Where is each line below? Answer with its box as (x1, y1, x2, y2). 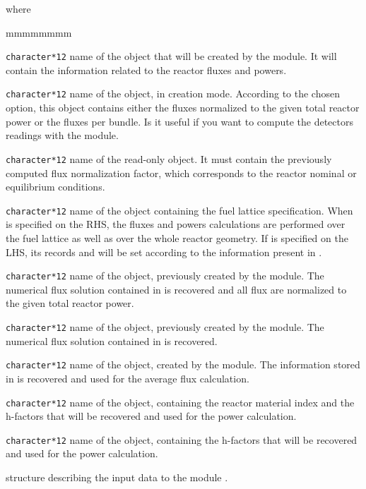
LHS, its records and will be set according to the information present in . (6, 244, 322, 259)
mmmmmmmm (6, 25, 72, 40)
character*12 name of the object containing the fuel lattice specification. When (6, 203, 353, 217)
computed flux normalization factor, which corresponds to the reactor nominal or (6, 165, 357, 180)
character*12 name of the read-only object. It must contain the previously (6, 151, 332, 166)
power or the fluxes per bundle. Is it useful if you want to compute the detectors (6, 114, 354, 128)
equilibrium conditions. (6, 179, 105, 194)
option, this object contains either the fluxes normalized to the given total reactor (6, 100, 360, 115)
